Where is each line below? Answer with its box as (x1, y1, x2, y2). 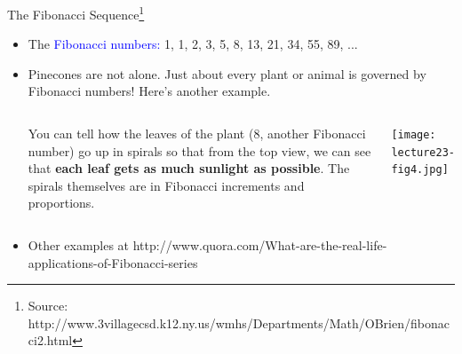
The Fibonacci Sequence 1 (7, 3, 145, 23)
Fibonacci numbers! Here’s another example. (28, 82, 271, 100)
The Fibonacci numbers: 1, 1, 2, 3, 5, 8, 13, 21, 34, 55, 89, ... (28, 35, 358, 53)
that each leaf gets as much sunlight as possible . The (28, 159, 350, 177)
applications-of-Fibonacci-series (28, 253, 198, 271)
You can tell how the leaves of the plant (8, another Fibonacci (28, 124, 366, 143)
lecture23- (391, 146, 456, 159)
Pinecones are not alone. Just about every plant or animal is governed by (28, 64, 426, 83)
